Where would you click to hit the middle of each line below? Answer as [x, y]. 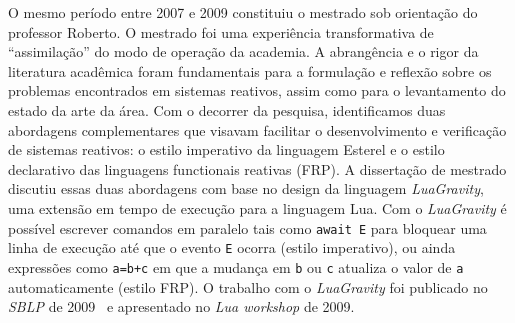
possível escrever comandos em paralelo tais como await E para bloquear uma [247, 227]
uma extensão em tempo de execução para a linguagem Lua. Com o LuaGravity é [257, 207]
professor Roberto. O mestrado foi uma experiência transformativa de [221, 31]
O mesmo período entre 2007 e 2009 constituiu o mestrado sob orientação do [243, 12]
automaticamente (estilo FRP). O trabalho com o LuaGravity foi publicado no [248, 286]
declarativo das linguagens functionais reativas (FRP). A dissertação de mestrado [257, 168]
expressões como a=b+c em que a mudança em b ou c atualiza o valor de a [236, 266]
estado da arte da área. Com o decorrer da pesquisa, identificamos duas [227, 109]
